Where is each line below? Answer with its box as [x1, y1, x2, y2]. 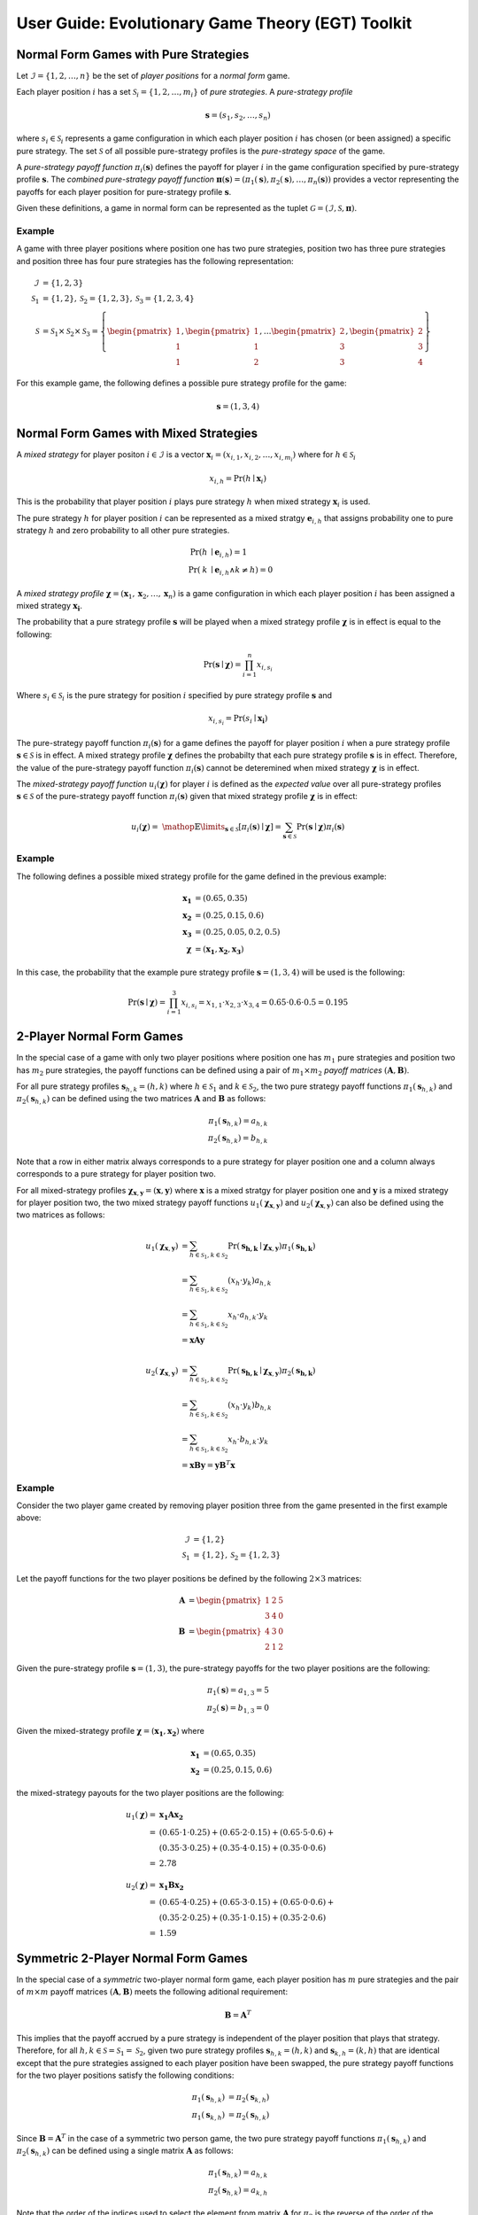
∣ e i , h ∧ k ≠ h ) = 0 [211, 564, 274, 577]
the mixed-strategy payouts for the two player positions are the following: [16, 1787, 285, 1798]
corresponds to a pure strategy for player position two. [16, 1169, 216, 1179]
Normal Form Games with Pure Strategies [16, 47, 250, 62]
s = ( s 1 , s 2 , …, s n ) [204, 110, 271, 122]
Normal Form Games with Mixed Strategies [16, 425, 258, 440]
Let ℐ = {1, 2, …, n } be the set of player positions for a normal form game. [16, 71, 290, 82]
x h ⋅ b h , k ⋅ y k [227, 1434, 269, 1446]
